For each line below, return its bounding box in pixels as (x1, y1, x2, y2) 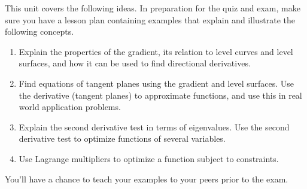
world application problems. (19, 100, 121, 113)
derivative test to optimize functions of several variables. (19, 132, 226, 145)
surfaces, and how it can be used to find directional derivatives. (19, 57, 251, 69)
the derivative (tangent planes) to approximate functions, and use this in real (19, 89, 302, 101)
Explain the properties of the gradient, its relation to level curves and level (19, 45, 293, 57)
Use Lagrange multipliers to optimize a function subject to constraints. (19, 152, 279, 164)
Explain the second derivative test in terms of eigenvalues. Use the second (19, 120, 290, 133)
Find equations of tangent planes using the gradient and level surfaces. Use (19, 77, 294, 89)
